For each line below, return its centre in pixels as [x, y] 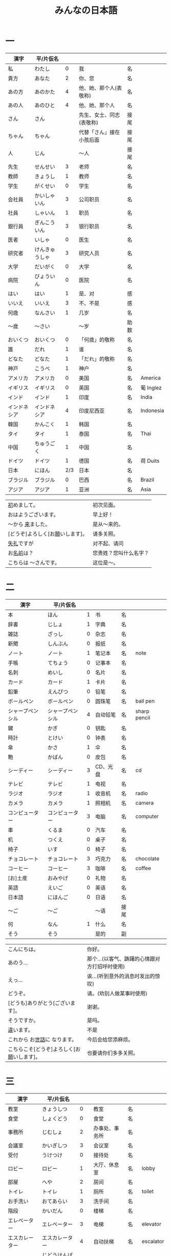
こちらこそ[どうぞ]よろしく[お [44, 1049]
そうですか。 [23, 1020]
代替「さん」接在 [99, 132]
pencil [143, 717]
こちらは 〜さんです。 [34, 563]
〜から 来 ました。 [29, 524]
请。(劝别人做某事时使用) [117, 993]
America [151, 378]
